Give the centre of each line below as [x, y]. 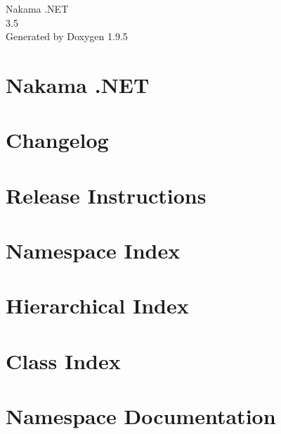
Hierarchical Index [97, 305]
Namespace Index [93, 250]
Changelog [57, 140]
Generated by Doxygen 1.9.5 [67, 36]
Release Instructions [106, 195]
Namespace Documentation [141, 416]
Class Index [63, 360]
